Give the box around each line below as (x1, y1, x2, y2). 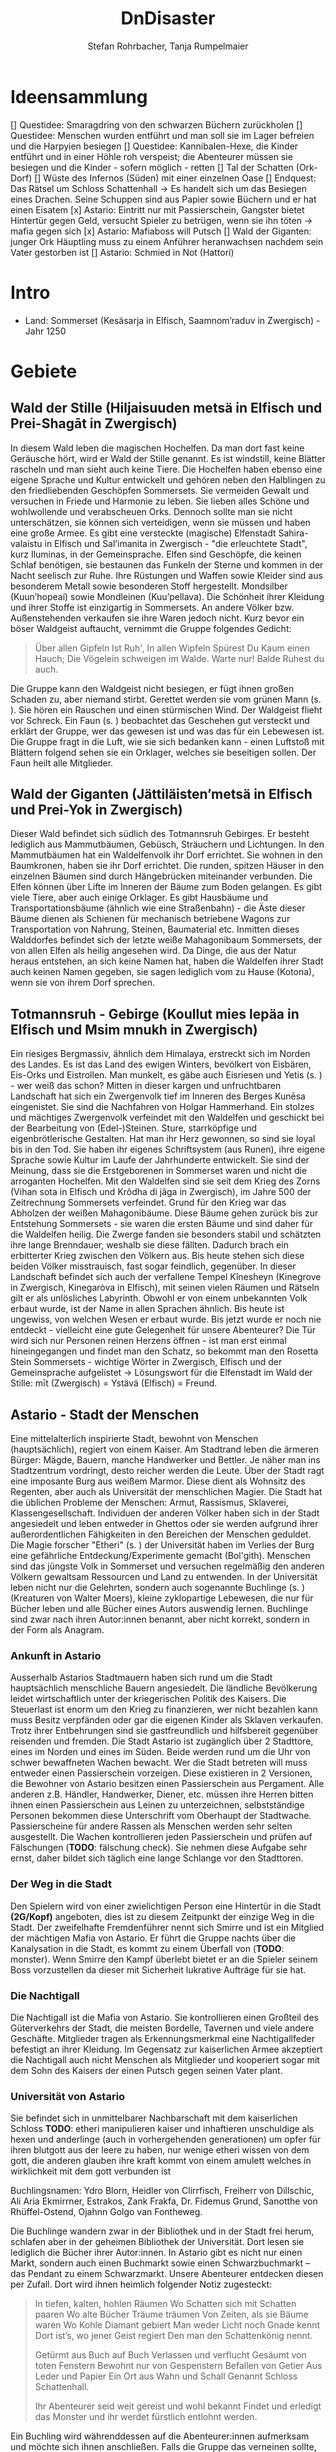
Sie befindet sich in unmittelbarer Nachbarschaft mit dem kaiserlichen (10, 2112, 298, 2124)
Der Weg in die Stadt (10, 1877, 112, 1891)
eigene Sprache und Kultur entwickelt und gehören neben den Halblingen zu (10, 473, 326, 486)
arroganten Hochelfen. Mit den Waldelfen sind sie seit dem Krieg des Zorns (10, 1175, 321, 1187)
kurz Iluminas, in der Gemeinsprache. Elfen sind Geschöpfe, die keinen (10, 548, 302, 560)
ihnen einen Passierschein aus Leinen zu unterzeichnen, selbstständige (10, 1799, 305, 1811)
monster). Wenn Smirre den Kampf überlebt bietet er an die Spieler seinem (10, 1953, 318, 1965)
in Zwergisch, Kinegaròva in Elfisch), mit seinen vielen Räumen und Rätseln (10, 1282, 320, 1294)
